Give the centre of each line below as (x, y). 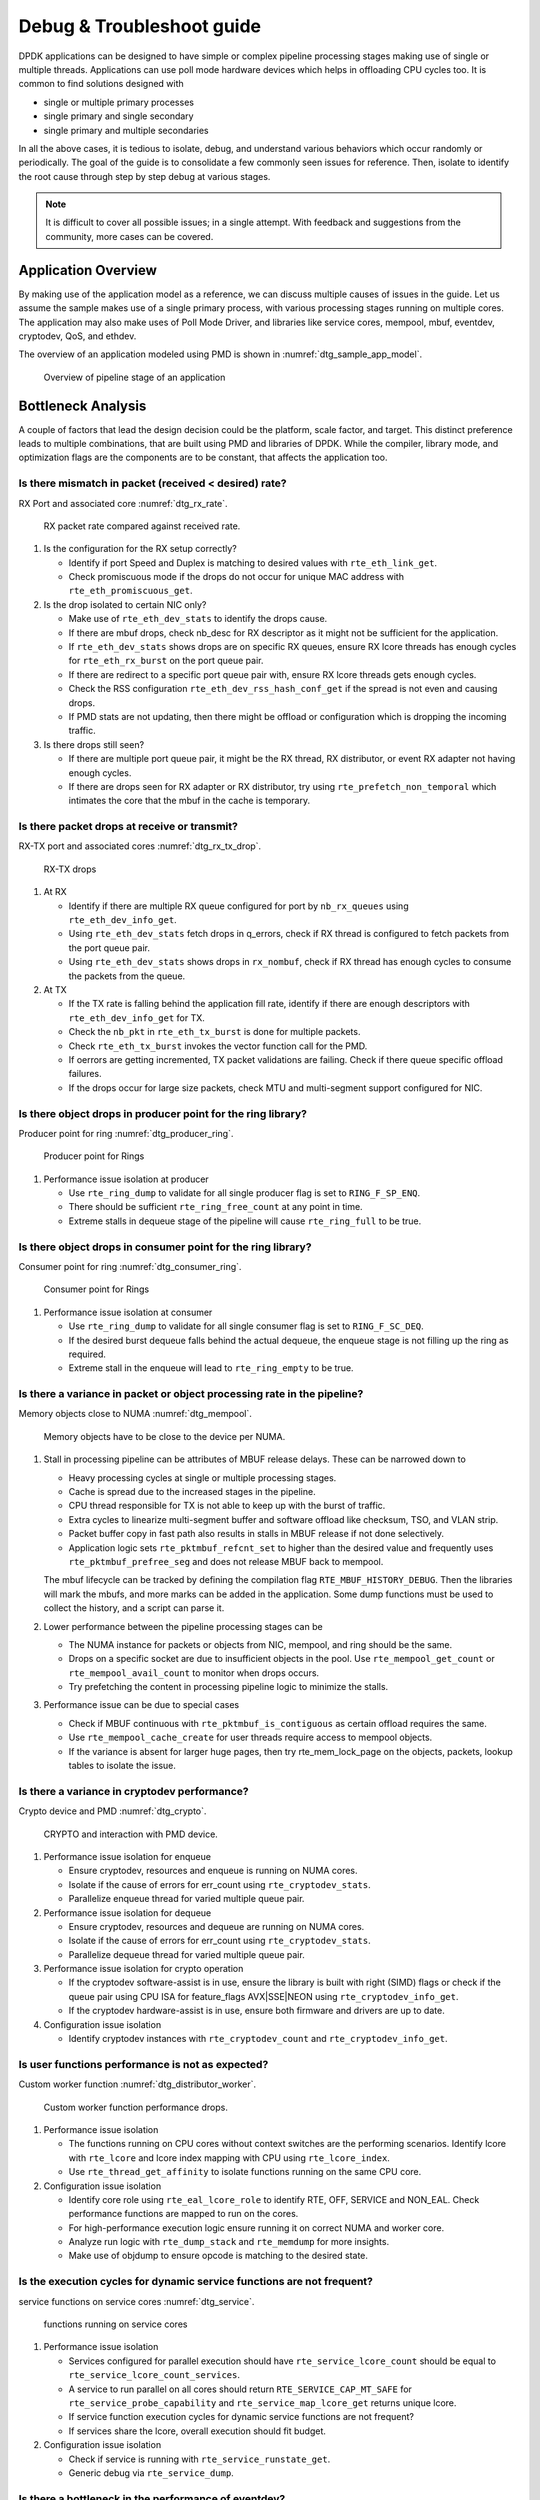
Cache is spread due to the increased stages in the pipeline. (192, 1492)
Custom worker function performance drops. (136, 2107)
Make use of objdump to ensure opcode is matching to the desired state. (218, 2256)
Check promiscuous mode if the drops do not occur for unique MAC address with (236, 577)
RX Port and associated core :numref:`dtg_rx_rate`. (123, 503)
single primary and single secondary (118, 116)
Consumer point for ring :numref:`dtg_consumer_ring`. (130, 1266)
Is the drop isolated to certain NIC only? (125, 604)
